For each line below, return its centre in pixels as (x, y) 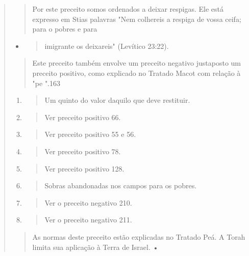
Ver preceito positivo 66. (83, 117)
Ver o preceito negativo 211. (88, 220)
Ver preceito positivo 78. (83, 151)
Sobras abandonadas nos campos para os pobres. (121, 186)
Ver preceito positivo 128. (84, 168)
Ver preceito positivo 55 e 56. (90, 134)
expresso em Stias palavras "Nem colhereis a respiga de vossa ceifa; (137, 19)
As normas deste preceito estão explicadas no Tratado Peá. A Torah (139, 236)
